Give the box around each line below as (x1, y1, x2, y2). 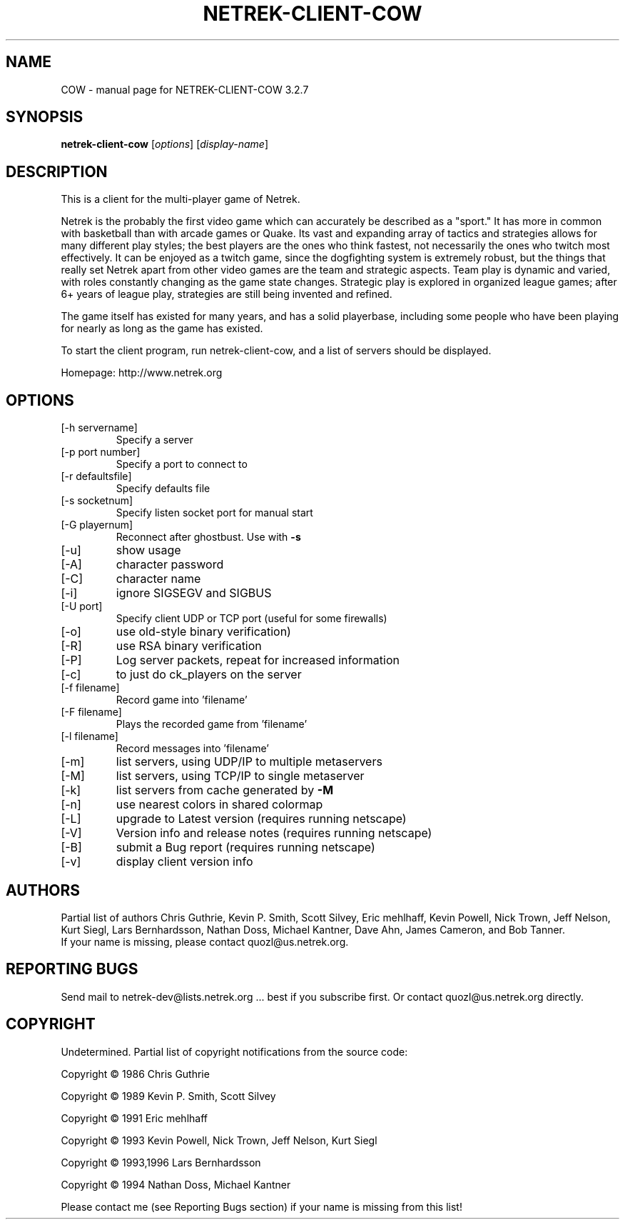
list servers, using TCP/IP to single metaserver (116, 769, 365, 784)
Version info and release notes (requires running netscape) (116, 826, 432, 841)
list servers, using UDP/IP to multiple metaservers (116, 754, 382, 769)
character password (116, 557, 224, 572)
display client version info (116, 854, 253, 869)
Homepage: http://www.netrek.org (61, 366, 223, 379)
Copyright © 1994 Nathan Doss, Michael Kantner (61, 1178, 291, 1191)
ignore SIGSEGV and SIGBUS (116, 586, 272, 601)
